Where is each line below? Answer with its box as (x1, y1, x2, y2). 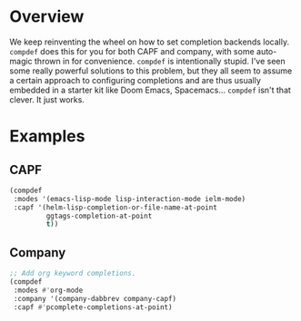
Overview (9, 6, 85, 27)
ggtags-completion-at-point (45, 211, 153, 220)
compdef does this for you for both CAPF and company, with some (9, 45, 255, 56)
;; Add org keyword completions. (9, 269, 136, 278)
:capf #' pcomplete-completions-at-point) (13, 302, 173, 312)
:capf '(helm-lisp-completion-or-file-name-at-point (13, 202, 218, 212)
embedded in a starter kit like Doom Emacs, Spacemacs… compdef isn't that (9, 84, 291, 95)
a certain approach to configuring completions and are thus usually (9, 74, 262, 85)
